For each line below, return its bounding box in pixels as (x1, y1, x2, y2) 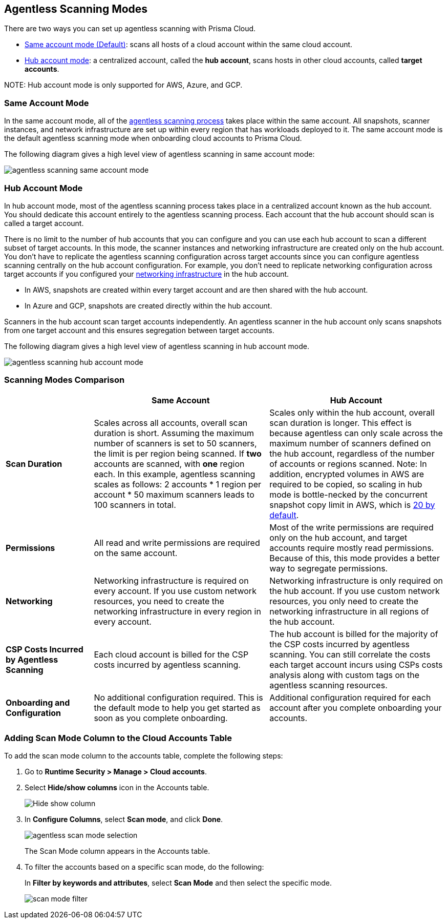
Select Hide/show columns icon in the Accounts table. (25, 783, 209, 792)
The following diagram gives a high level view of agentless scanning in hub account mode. (4, 341, 309, 351)
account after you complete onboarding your (269, 702, 442, 713)
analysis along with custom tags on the (269, 669, 420, 680)
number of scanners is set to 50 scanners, (94, 438, 257, 448)
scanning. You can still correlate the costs (269, 649, 431, 660)
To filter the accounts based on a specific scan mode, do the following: (25, 863, 264, 872)
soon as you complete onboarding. (94, 712, 228, 723)
